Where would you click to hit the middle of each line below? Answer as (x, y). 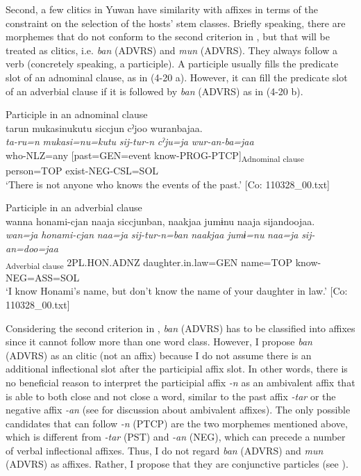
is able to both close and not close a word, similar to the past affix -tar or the (171, 396)
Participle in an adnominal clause (77, 114)
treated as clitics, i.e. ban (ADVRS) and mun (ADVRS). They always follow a (171, 50)
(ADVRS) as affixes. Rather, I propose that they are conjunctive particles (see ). (177, 464)
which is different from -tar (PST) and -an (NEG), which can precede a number (176, 437)
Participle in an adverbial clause (74, 207)
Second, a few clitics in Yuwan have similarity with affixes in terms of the (162, 9)
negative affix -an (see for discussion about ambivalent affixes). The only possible (178, 410)
